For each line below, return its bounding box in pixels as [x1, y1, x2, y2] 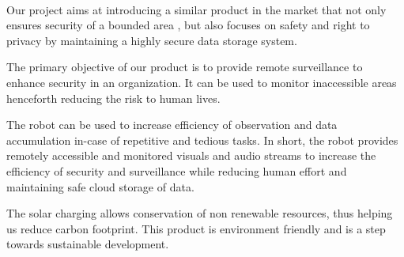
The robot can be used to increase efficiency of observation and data [6, 116, 338, 133]
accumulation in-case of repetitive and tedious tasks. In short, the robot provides [6, 131, 398, 148]
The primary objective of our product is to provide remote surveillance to [6, 59, 363, 75]
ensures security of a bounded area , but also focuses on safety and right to [6, 17, 370, 33]
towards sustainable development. [6, 236, 169, 252]
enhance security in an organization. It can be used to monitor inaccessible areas [6, 74, 397, 90]
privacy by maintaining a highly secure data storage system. [6, 32, 297, 48]
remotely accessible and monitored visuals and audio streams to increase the [6, 147, 376, 164]
